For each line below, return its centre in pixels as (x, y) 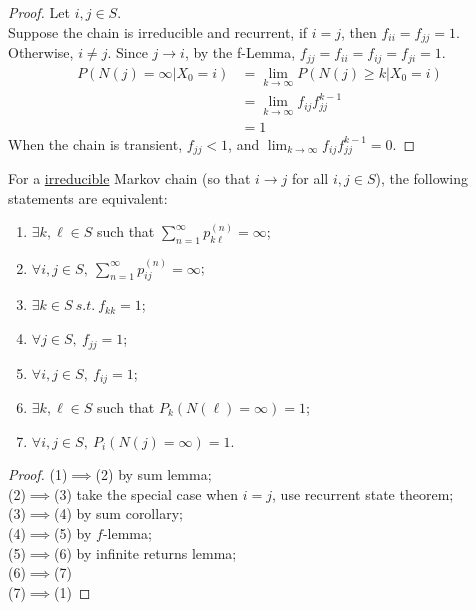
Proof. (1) (38, 474)
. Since (127, 52)
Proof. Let (39, 12)
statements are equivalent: (88, 197)
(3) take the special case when (146, 493)
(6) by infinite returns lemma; (145, 552)
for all (310, 178)
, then (359, 31)
